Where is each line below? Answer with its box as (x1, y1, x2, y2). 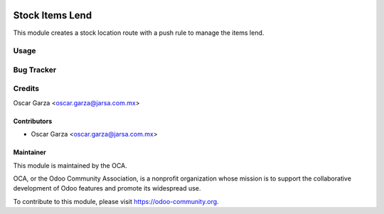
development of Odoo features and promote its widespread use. (13, 184, 201, 193)
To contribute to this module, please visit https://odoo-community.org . (13, 197, 220, 205)
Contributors (13, 117, 53, 125)
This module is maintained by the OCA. (13, 161, 127, 170)
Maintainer (13, 148, 46, 156)
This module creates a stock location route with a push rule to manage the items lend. (13, 28, 265, 37)
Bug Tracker (13, 65, 57, 75)
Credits (13, 84, 39, 94)
